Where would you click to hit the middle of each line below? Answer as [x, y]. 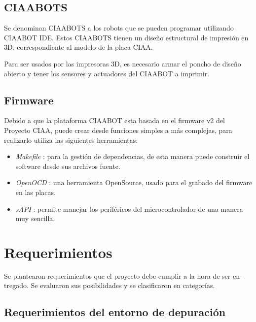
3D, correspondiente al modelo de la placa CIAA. [78, 47]
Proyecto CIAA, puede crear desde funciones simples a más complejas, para [118, 130]
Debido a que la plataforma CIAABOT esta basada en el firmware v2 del [114, 120]
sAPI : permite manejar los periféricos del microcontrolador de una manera [129, 209]
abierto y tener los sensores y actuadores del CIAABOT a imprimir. [107, 73]
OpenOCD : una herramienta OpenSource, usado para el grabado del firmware [134, 182]
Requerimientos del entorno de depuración [115, 312]
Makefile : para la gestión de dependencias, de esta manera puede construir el [132, 156]
